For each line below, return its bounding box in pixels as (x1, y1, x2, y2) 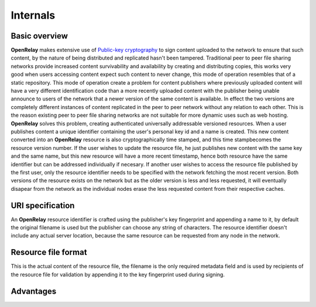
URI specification (11, 200, 75, 210)
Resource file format (11, 247, 87, 257)
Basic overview (11, 31, 68, 41)
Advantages (11, 286, 57, 296)
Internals (11, 9, 56, 22)
